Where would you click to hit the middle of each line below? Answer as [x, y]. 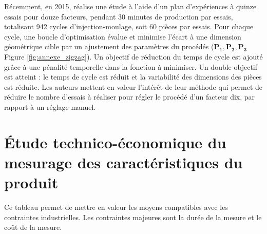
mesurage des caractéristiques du [123, 162]
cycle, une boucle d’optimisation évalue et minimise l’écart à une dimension [123, 36]
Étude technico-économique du [115, 142]
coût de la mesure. [33, 227]
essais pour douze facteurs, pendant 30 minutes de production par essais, [119, 16]
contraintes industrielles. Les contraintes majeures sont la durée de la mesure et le [133, 217]
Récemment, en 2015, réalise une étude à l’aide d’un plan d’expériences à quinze [130, 6]
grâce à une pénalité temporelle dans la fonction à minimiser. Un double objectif [131, 66]
